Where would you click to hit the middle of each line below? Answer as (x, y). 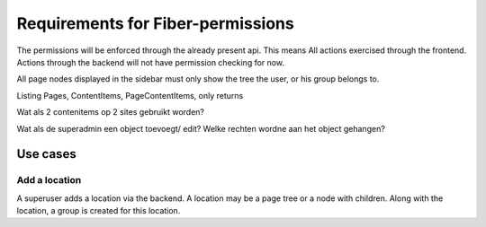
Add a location (49, 180)
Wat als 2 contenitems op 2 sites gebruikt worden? (110, 112)
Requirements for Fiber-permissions (155, 23)
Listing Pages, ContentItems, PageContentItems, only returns (130, 95)
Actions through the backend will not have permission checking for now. (151, 62)
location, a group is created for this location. (99, 211)
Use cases (46, 154)
